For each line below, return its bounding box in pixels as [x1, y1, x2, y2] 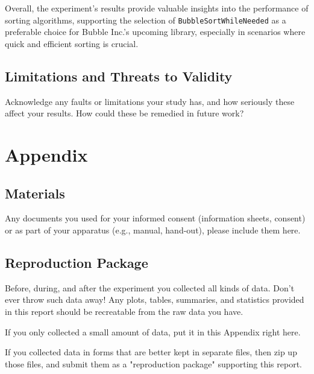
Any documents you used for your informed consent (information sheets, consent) [5, 212, 306, 224]
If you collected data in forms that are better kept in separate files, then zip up [5, 346, 297, 358]
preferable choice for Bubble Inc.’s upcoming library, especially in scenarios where [5, 25, 306, 38]
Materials [5, 183, 65, 202]
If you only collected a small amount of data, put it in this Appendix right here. [5, 325, 301, 338]
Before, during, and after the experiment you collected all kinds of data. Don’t [5, 281, 295, 294]
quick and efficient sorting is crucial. [5, 37, 139, 49]
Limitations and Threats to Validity [5, 66, 233, 85]
